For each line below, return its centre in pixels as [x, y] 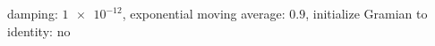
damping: [33, 13]
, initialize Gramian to [367, 13]
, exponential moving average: [204, 13]
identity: [30, 31]
